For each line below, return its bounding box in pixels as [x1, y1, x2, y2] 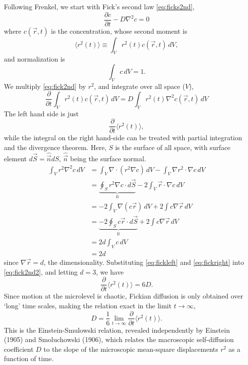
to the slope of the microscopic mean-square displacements [43, 344, 218, 354]
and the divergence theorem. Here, [4, 142, 107, 152]
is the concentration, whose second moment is [51, 25, 188, 36]
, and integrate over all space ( [94, 81, 185, 91]
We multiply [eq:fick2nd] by [4, 81, 86, 91]
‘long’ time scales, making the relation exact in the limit [4, 300, 172, 310]
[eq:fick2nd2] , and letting [4, 266, 78, 277]
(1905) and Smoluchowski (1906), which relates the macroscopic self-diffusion [4, 334, 234, 344]
